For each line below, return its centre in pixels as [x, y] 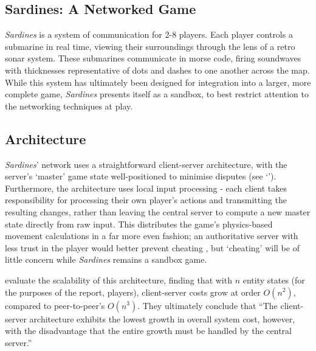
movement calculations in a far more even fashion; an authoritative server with [152, 236]
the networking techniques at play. [69, 106]
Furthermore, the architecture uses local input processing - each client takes [146, 188]
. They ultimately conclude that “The [208, 305]
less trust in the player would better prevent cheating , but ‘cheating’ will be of [152, 247]
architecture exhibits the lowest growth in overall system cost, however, [162, 318]
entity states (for [274, 280]
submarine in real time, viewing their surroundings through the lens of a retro [150, 46]
